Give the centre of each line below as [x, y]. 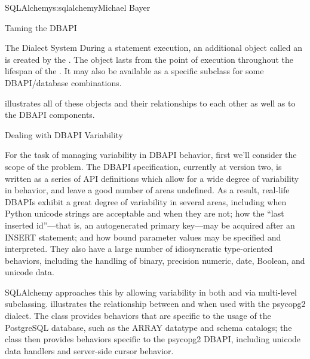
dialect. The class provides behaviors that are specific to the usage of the [138, 316]
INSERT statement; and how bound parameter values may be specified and [143, 237]
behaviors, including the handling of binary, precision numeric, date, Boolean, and [155, 260]
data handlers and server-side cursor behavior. [89, 350]
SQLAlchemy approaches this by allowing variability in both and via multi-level [151, 292]
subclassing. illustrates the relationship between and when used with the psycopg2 [155, 304]
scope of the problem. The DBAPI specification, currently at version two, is [143, 166]
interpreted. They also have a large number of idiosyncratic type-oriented [139, 249]
